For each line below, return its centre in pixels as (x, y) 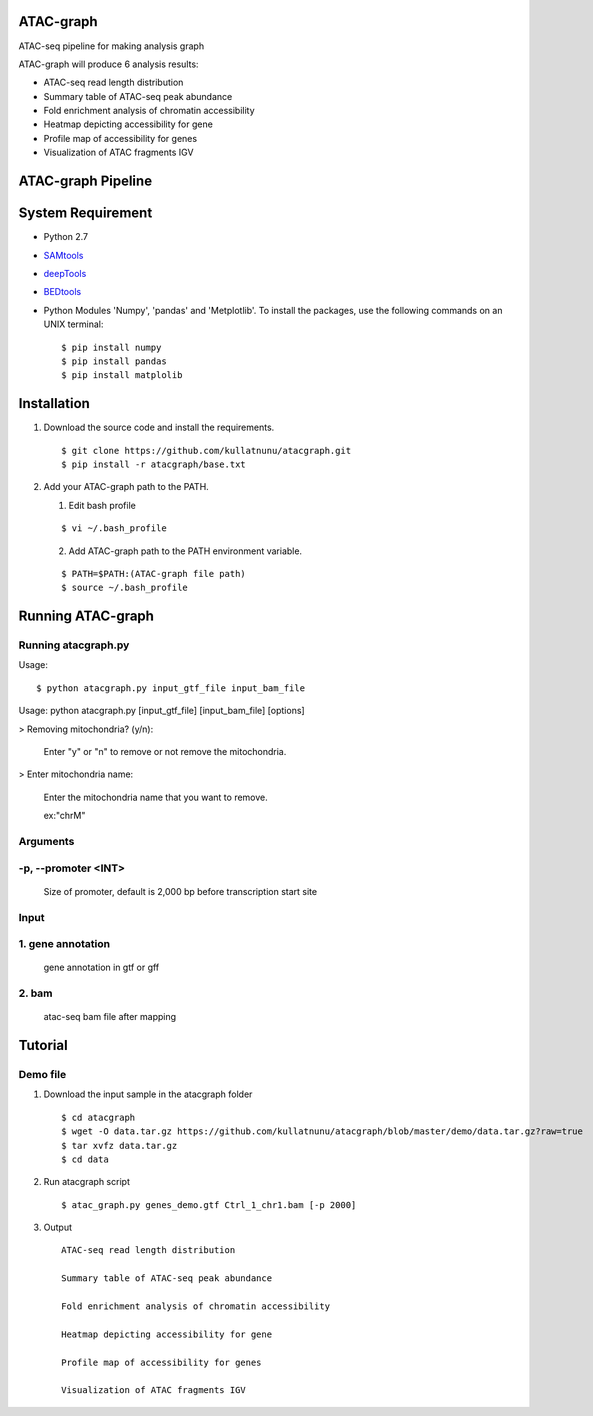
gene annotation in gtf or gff (101, 967)
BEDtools (62, 292)
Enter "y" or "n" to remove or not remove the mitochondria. (165, 752)
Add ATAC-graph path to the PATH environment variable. (185, 551)
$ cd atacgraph (98, 1117)
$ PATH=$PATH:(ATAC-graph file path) (154, 573)
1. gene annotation (64, 944)
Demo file (42, 1074)
